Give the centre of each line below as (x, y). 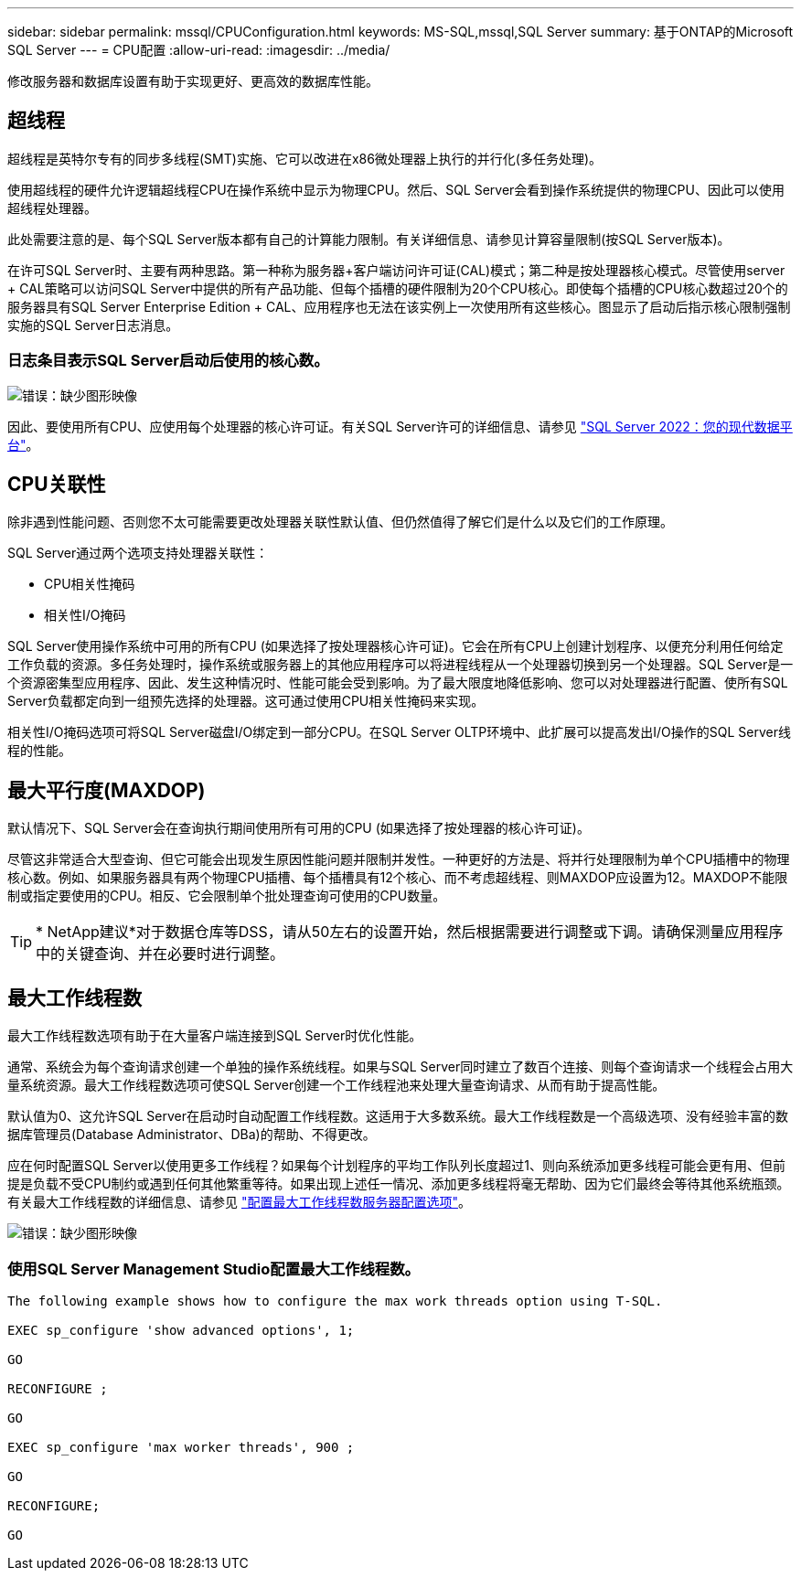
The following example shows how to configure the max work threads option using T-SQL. (335, 1301)
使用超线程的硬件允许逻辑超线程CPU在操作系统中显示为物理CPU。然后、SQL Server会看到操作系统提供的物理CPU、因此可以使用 (396, 189)
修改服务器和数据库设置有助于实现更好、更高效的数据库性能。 (193, 81)
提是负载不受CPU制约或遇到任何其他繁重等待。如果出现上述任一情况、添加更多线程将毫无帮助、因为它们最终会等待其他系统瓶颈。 (399, 1184)
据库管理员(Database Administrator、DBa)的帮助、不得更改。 (192, 1135)
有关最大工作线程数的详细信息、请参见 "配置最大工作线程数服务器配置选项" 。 (239, 1202)
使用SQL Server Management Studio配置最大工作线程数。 (214, 1269)
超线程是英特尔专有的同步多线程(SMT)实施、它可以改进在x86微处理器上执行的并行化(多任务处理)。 (305, 158)
